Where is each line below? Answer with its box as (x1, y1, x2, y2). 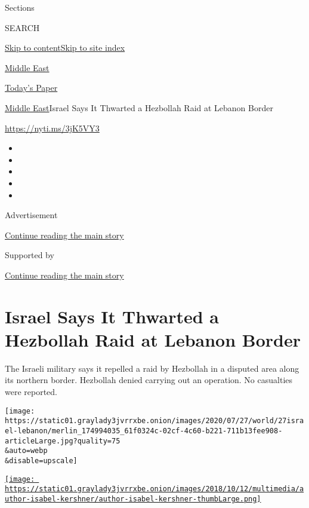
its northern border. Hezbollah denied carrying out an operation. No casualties (5, 374, 293, 386)
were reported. (5, 385, 58, 397)
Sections (5, 1, 35, 13)
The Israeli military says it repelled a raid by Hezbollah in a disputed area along (5, 362, 299, 374)
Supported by (5, 249, 54, 261)
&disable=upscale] (5, 456, 78, 465)
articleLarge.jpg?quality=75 (5, 436, 120, 445)
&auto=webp (5, 446, 48, 455)
